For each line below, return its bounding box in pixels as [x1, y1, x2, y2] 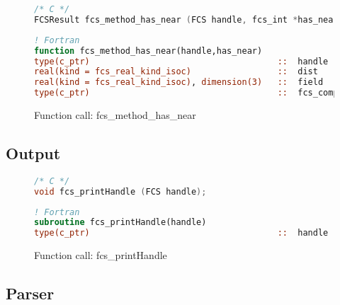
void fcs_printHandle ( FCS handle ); [34, 186, 207, 197]
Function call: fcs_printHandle [34, 248, 167, 263]
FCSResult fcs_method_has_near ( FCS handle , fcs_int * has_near [34, 14, 339, 25]
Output [6, 142, 61, 163]
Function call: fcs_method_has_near [34, 108, 196, 122]
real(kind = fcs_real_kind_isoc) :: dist [34, 67, 318, 77]
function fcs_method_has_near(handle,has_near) [34, 45, 263, 56]
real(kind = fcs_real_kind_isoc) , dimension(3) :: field [34, 77, 324, 88]
